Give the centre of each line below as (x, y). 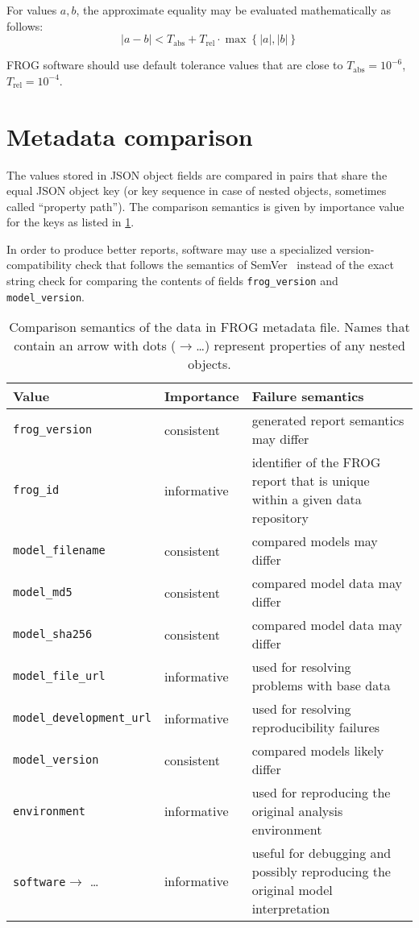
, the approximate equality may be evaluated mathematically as (234, 10)
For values (32, 10)
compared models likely (318, 751)
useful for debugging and (322, 853)
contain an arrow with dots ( (95, 346)
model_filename (59, 551)
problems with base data (321, 686)
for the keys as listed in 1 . (71, 222)
